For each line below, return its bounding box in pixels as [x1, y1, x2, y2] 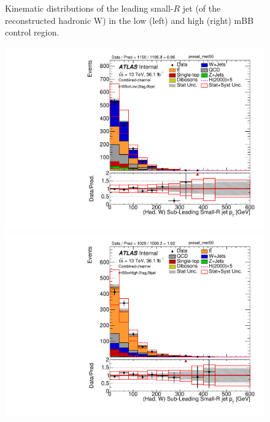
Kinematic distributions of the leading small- [5, 2, 174, 14]
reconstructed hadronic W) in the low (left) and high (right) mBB [5, 13, 254, 26]
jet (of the [182, 2, 221, 14]
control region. [5, 26, 60, 39]
